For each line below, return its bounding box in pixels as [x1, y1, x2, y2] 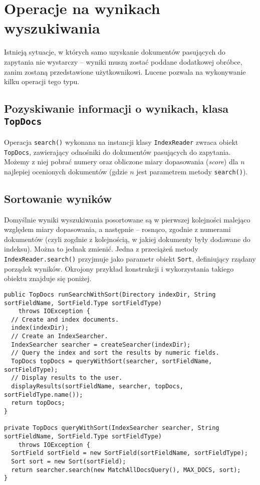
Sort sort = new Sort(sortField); [11, 457, 126, 465]
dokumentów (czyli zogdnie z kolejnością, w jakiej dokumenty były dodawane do [4, 233, 250, 244]
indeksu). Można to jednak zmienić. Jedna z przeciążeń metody [4, 244, 198, 254]
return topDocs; [11, 399, 65, 407]
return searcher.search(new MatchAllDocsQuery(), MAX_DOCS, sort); [11, 466, 241, 473]
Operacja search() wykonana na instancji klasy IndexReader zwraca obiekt [4, 136, 238, 147]
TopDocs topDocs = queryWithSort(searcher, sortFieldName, [11, 358, 212, 365]
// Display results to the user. [11, 374, 123, 382]
